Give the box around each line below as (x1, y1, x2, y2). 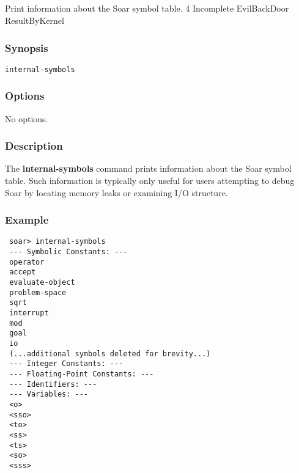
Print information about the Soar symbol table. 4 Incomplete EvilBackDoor (5, 2, 289, 15)
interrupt (9, 309, 49, 318)
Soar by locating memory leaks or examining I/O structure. (5, 186, 228, 199)
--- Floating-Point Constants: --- (9, 370, 154, 379)
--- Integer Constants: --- (9, 359, 124, 369)
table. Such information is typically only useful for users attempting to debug (5, 174, 295, 187)
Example (5, 212, 49, 227)
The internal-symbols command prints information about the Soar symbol (5, 162, 292, 175)
